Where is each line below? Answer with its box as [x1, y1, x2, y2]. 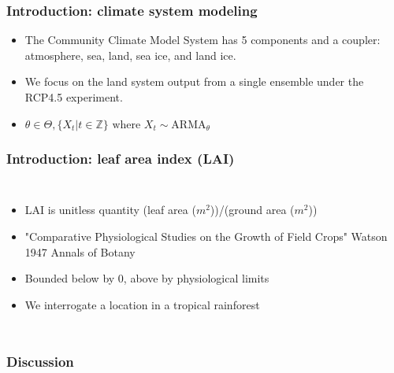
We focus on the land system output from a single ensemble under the [24, 73, 364, 90]
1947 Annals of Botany [24, 243, 136, 260]
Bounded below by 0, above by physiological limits [24, 270, 269, 286]
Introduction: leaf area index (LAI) [6, 149, 235, 168]
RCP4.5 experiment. [24, 89, 123, 105]
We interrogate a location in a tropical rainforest [24, 296, 260, 312]
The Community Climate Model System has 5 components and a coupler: [24, 31, 381, 48]
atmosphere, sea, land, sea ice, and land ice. [24, 46, 236, 63]
